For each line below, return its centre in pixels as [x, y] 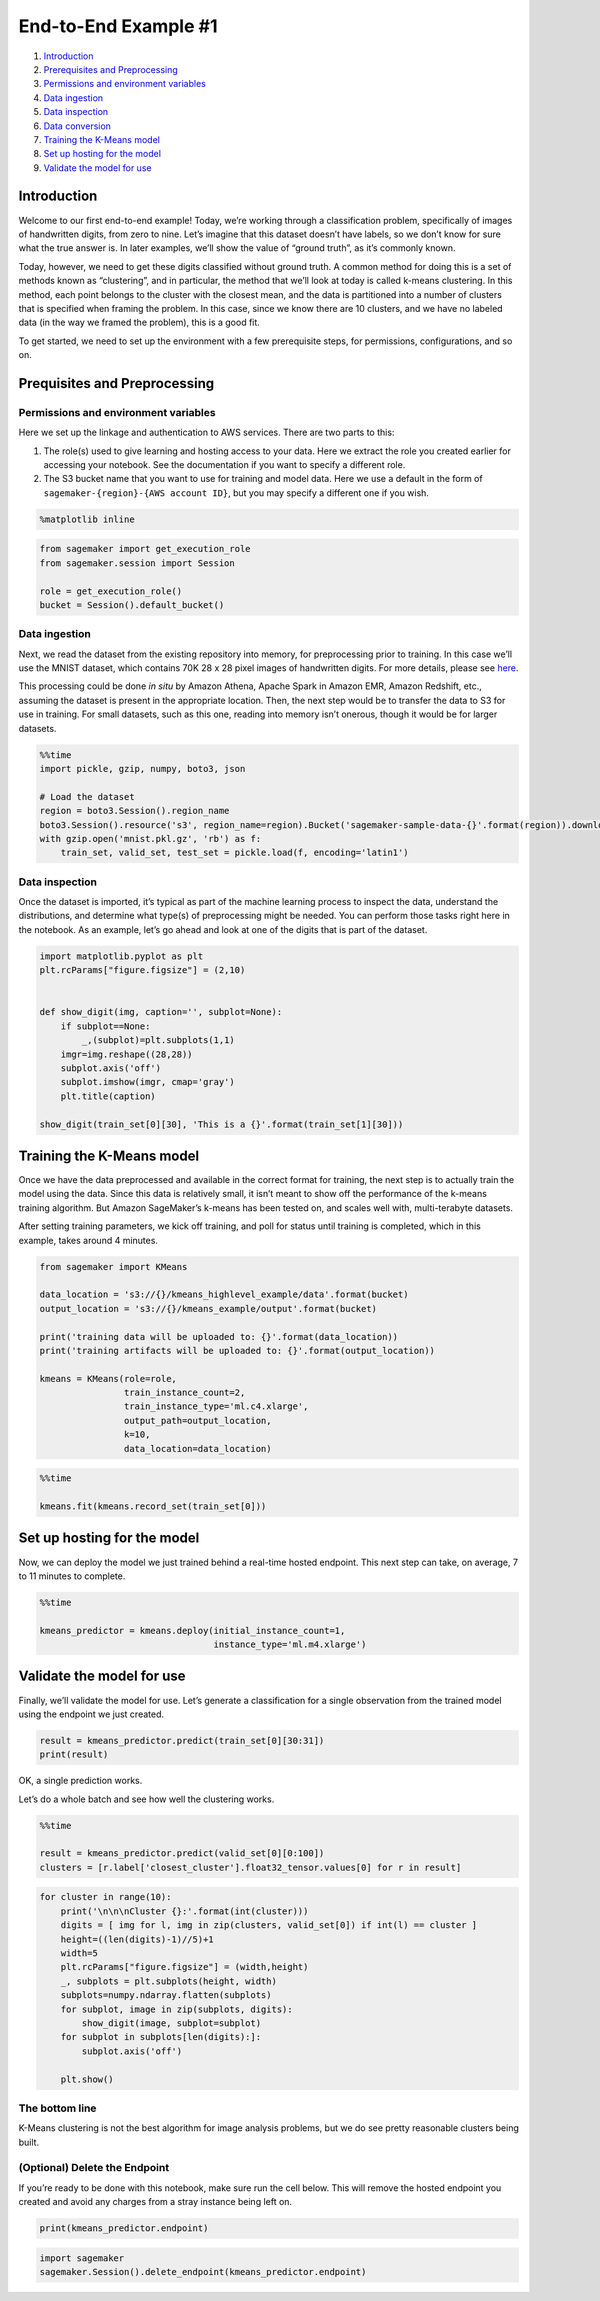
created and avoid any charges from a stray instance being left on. [155, 2202]
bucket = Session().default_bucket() [132, 604]
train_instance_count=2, [184, 1393]
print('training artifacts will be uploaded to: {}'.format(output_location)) [237, 1350]
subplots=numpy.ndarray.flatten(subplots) [166, 1995]
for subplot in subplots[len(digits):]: [161, 2037]
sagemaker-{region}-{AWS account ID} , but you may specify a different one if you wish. [236, 492]
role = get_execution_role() [111, 591]
